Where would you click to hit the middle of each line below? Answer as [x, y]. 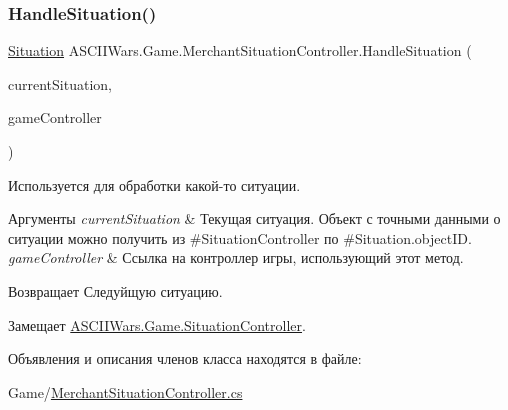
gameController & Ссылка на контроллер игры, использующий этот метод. [236, 257]
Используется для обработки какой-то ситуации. [154, 184]
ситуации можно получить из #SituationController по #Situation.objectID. [240, 237]
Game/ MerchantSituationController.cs [125, 391]
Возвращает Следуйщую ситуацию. [115, 290]
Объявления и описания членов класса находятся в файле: [185, 358]
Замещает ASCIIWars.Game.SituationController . [157, 324]
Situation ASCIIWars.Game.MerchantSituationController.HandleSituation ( [240, 50]
